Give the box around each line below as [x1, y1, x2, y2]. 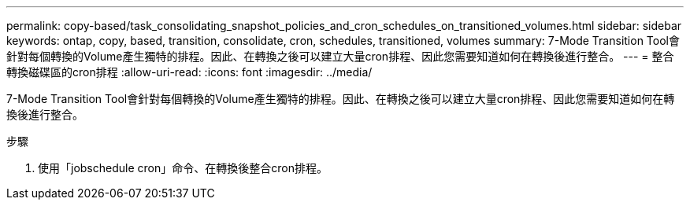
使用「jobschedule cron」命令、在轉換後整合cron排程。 [38, 161, 328, 175]
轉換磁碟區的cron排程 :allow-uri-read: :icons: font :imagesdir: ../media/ [6, 65, 373, 79]
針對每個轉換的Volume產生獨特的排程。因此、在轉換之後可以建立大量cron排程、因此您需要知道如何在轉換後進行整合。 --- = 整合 [6, 50, 674, 63]
